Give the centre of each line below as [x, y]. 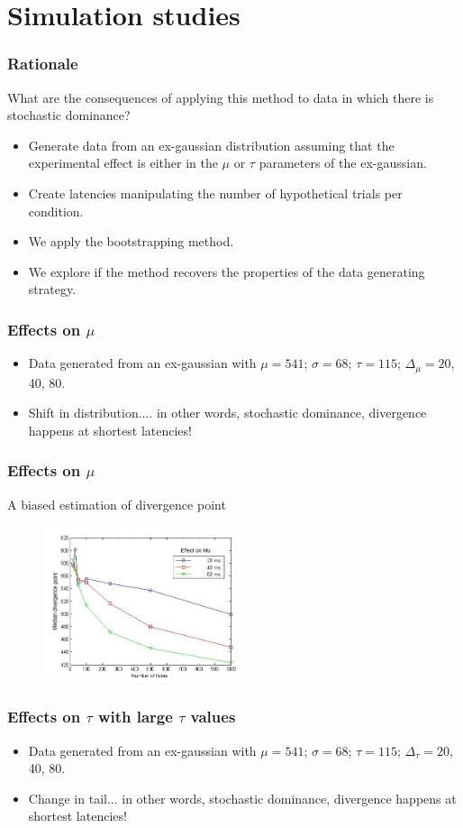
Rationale [43, 64]
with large [135, 717]
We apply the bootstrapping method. [131, 241]
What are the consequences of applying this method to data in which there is [221, 97]
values [213, 717]
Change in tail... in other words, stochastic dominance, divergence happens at [242, 798]
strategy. [52, 289]
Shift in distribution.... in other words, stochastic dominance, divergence [227, 413]
